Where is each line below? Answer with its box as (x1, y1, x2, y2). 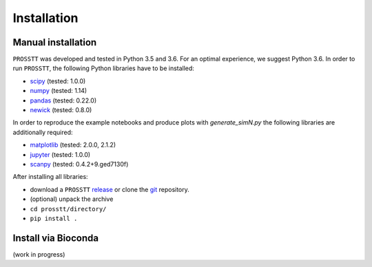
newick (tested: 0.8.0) (30, 106, 92, 114)
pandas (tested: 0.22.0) (30, 96, 97, 105)
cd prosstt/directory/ (30, 205, 107, 213)
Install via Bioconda (12, 232, 99, 244)
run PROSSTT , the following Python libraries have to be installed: (12, 64, 194, 72)
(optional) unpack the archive (30, 195, 114, 203)
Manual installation (12, 36, 97, 48)
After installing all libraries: (12, 173, 89, 181)
